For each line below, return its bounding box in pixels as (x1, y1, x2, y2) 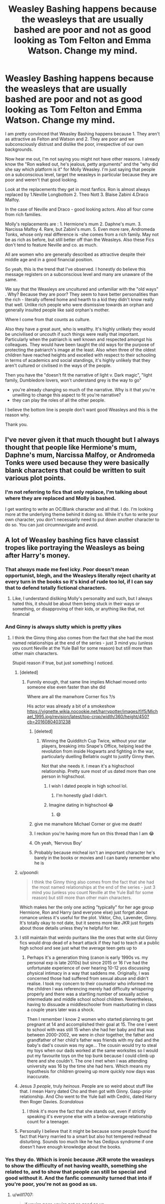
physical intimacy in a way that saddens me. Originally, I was (27, 970, 150, 976)
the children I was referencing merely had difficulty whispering (27, 985, 154, 991)
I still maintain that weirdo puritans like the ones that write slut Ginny (19, 934, 158, 940)
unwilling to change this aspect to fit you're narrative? (12, 392, 121, 398)
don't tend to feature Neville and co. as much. (5, 242, 98, 247)
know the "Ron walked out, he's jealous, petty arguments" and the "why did (5, 161, 158, 167)
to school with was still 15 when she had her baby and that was (27, 1026, 155, 1032)
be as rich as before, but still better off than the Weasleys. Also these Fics (5, 237, 155, 243)
